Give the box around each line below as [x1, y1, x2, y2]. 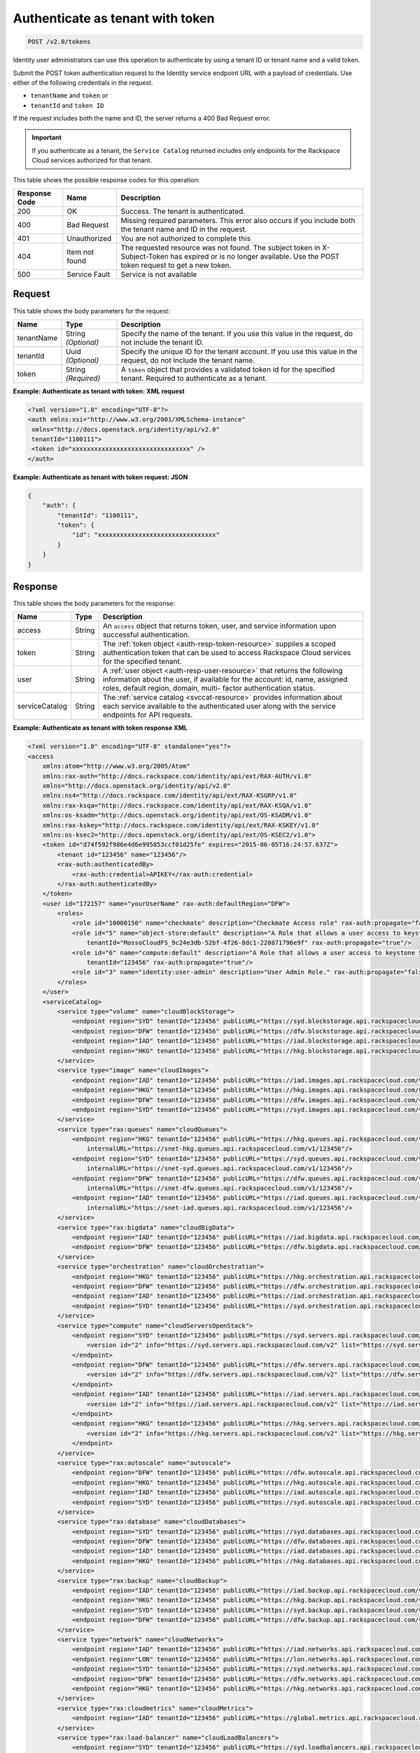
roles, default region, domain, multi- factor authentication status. [102, 684, 316, 693]
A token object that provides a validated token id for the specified [120, 365, 335, 374]
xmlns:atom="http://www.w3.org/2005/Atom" [42, 762, 190, 771]
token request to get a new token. [120, 260, 232, 270]
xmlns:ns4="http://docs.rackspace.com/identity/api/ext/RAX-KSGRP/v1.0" [42, 792, 297, 799]
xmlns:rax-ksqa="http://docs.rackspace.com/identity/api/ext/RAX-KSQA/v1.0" [42, 801, 312, 809]
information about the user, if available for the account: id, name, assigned [102, 675, 348, 684]
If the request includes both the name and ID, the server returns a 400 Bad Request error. [13, 114, 271, 123]
